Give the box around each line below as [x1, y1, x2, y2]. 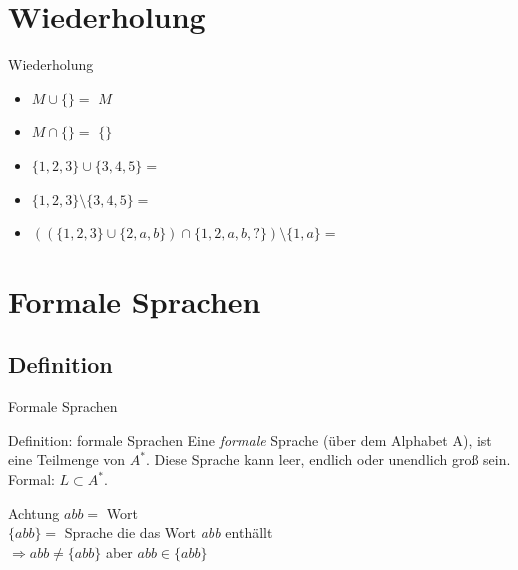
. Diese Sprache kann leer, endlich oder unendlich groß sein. [145, 449, 511, 470]
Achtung [8, 502, 60, 523]
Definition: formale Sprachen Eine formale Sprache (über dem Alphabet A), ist [8, 429, 492, 450]
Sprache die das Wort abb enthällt [64, 522, 273, 543]
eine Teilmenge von [8, 449, 126, 470]
